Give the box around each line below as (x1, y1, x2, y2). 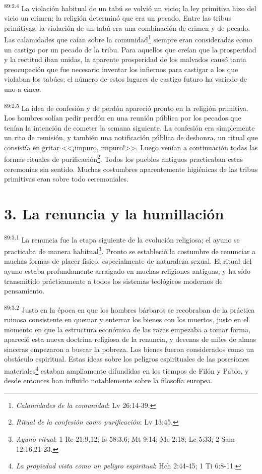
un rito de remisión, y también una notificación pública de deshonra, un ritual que (4, 132, 258, 143)
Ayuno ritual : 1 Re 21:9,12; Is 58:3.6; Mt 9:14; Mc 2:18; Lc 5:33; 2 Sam (16, 433, 235, 444)
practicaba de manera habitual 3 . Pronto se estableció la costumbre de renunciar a (4, 245, 256, 256)
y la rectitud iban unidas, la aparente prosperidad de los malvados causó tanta (4, 54, 246, 65)
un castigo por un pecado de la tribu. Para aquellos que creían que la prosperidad (4, 44, 256, 54)
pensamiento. (4, 285, 45, 296)
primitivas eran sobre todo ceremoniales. (4, 173, 128, 184)
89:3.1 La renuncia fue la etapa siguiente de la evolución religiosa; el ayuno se (4, 232, 240, 245)
